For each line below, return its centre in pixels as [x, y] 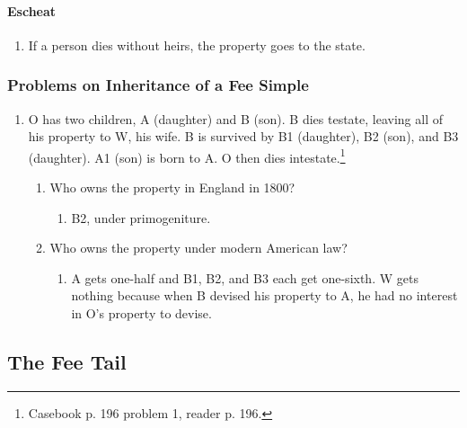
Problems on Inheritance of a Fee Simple [158, 85]
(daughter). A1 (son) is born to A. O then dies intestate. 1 [187, 156]
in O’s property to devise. [141, 313]
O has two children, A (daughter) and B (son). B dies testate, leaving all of [235, 118]
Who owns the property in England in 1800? [172, 187]
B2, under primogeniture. [141, 217]
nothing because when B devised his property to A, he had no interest [264, 295]
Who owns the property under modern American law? [198, 248]
